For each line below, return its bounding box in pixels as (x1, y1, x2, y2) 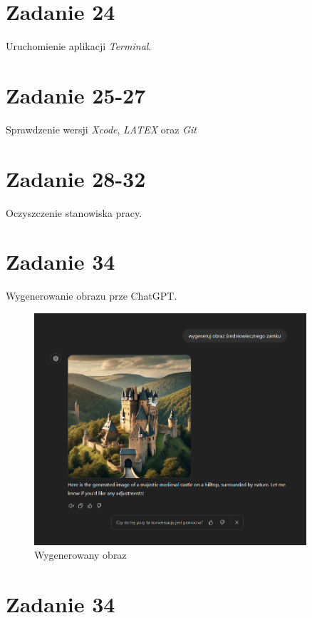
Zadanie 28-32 (6, 163, 146, 193)
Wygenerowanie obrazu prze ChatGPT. (6, 288, 177, 303)
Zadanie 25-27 (6, 80, 146, 109)
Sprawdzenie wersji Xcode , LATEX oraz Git (6, 121, 197, 136)
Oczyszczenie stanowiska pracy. (6, 205, 142, 220)
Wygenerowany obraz (34, 547, 127, 562)
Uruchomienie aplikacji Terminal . (6, 39, 152, 54)
